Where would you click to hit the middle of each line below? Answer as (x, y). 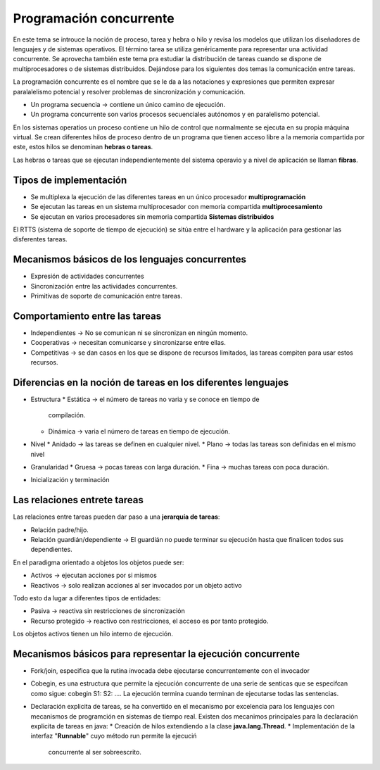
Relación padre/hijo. (60, 530)
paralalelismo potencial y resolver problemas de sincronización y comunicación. (129, 91)
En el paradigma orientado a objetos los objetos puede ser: (99, 562)
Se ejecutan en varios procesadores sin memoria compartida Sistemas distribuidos (152, 216)
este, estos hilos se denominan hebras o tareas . (83, 147)
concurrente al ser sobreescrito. (95, 752)
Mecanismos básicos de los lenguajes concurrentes (129, 259)
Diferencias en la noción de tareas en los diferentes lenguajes (151, 383)
